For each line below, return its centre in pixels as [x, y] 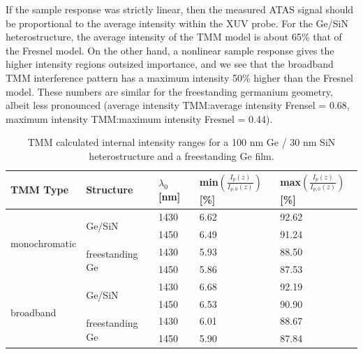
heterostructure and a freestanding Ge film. [181, 155]
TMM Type [40, 190]
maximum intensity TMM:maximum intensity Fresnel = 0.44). [139, 118]
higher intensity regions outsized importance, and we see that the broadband [170, 64]
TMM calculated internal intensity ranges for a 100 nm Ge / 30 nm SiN [181, 142]
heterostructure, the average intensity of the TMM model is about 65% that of [174, 37]
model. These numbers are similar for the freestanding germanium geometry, [169, 91]
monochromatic [44, 243]
